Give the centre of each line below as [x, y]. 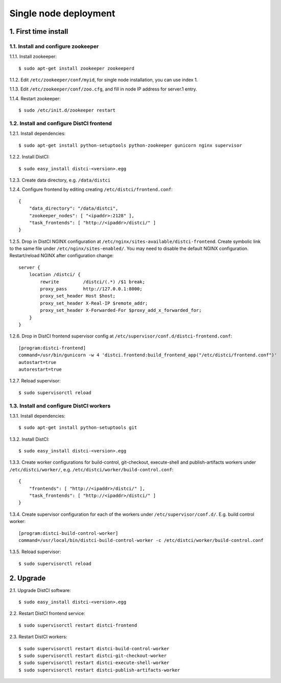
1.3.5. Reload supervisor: [35, 552]
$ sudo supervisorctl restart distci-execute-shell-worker [94, 663]
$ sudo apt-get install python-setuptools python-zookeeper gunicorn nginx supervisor [130, 145]
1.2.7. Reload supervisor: [35, 381]
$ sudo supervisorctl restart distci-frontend [78, 625]
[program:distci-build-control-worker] [68, 533]
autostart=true [38, 362]
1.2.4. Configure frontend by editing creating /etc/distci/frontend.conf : [91, 190]
